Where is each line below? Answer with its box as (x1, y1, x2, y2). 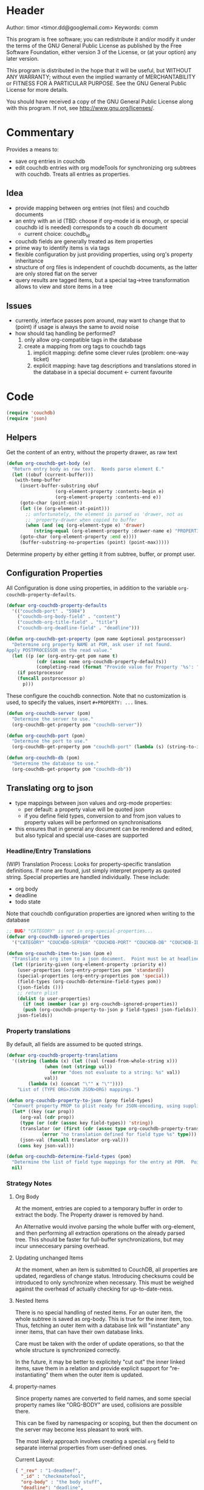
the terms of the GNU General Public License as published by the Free (6, 42, 182, 49)
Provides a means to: (6, 145, 59, 153)
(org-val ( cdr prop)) (19, 1114, 75, 1120)
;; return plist (17, 990, 59, 996)
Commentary (6, 126, 75, 140)
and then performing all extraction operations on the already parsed (15, 1229, 185, 1237)
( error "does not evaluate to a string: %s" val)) (49, 1069, 181, 1076)
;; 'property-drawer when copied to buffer (25, 517, 137, 523)
